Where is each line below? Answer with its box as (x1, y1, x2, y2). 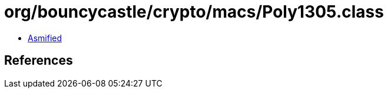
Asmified (28, 32, 62, 43)
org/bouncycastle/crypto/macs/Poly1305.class (4, 2, 384, 22)
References (4, 53, 73, 68)
